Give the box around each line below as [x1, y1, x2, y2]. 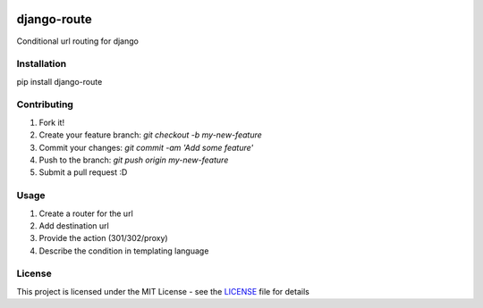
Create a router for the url [38, 208, 133, 219]
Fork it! [38, 117, 65, 128]
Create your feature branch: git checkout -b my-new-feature [38, 129, 263, 140]
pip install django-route [16, 76, 103, 87]
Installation [16, 58, 67, 71]
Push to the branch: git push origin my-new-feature [38, 154, 229, 165]
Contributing [16, 98, 73, 111]
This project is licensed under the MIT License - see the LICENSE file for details [16, 286, 310, 296]
